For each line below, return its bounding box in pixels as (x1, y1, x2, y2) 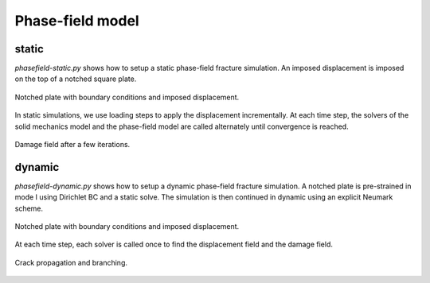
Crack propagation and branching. (14, 258, 127, 267)
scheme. (14, 204, 44, 213)
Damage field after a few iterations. (14, 140, 131, 149)
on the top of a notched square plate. (14, 74, 137, 83)
